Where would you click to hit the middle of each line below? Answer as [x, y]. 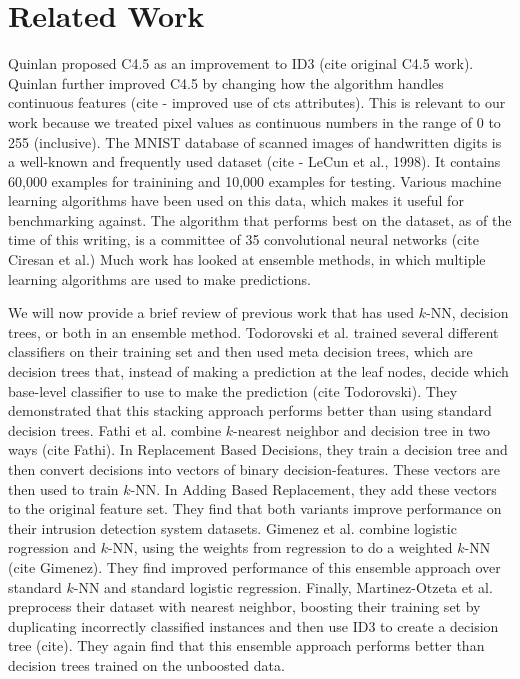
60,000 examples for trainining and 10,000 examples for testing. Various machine [255, 180]
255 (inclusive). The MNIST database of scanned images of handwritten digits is [255, 141]
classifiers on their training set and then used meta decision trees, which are [240, 351]
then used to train [63, 488]
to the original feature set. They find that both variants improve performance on [255, 508]
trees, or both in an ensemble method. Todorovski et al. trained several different [253, 331]
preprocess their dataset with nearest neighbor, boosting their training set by [244, 606]
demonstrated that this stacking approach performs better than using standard [250, 410]
